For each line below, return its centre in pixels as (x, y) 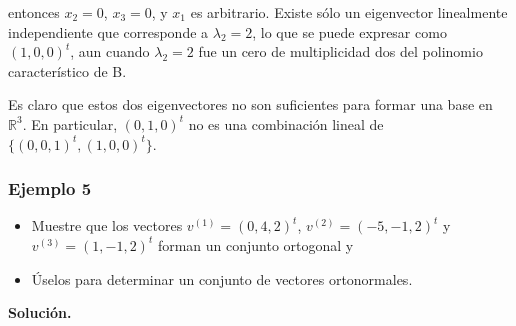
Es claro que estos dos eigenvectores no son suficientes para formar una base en (250, 104)
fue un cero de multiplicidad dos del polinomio (340, 51)
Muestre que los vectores (107, 225)
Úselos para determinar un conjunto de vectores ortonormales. (222, 278)
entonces (34, 12)
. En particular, (70, 123)
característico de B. (67, 70)
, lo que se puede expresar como (349, 31)
